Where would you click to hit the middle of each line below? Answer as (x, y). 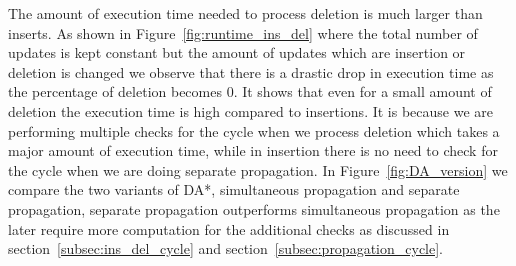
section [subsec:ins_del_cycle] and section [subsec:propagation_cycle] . (226, 248)
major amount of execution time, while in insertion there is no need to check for (253, 150)
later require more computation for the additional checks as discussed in (229, 228)
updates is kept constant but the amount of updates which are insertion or (237, 52)
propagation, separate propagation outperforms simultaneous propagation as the (254, 208)
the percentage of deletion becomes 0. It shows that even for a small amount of (250, 91)
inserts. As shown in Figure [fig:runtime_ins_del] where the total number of (243, 32)
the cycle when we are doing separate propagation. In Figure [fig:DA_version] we (258, 169)
